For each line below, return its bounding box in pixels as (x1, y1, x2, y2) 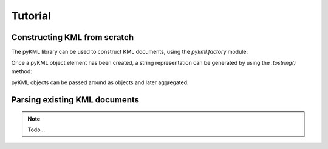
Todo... (27, 126, 46, 133)
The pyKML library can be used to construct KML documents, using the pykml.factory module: (11, 48, 248, 56)
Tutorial (11, 9, 52, 22)
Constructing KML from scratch (11, 32, 134, 42)
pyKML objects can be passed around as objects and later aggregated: (11, 79, 189, 86)
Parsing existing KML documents (11, 94, 140, 105)
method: (11, 67, 33, 75)
